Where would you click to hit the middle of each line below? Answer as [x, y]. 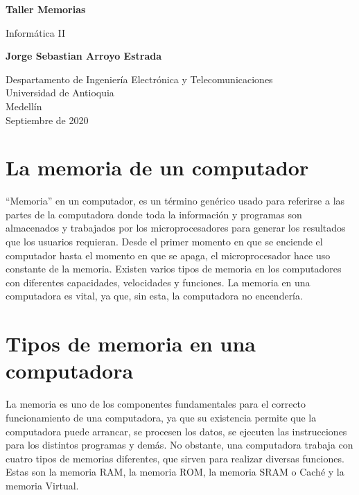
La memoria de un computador [157, 167]
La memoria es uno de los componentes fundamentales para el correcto [156, 404]
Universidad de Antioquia [60, 93]
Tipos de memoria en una [131, 344]
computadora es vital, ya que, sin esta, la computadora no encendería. [154, 296]
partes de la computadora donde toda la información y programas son [154, 214]
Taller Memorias [46, 9]
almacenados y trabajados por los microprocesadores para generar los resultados [176, 228]
